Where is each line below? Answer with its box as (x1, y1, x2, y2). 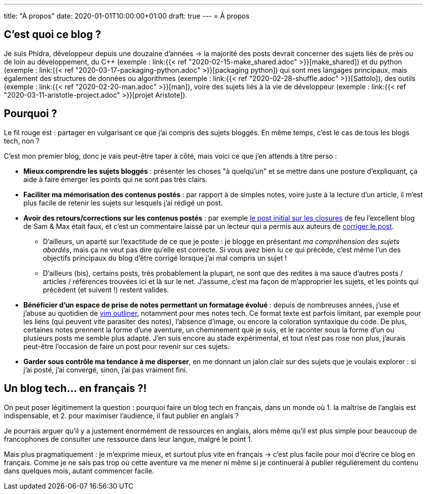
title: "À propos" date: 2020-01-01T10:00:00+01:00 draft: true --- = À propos (4, 12, 250, 20)
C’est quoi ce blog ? (4, 28, 101, 41)
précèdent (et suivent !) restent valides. (43, 285, 169, 294)
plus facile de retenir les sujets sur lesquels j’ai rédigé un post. (23, 198, 223, 207)
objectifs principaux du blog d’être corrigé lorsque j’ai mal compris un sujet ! (43, 253, 287, 262)
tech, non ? (4, 136, 39, 145)
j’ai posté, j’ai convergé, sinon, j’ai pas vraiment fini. (23, 365, 188, 374)
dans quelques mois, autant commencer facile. (4, 466, 155, 475)
